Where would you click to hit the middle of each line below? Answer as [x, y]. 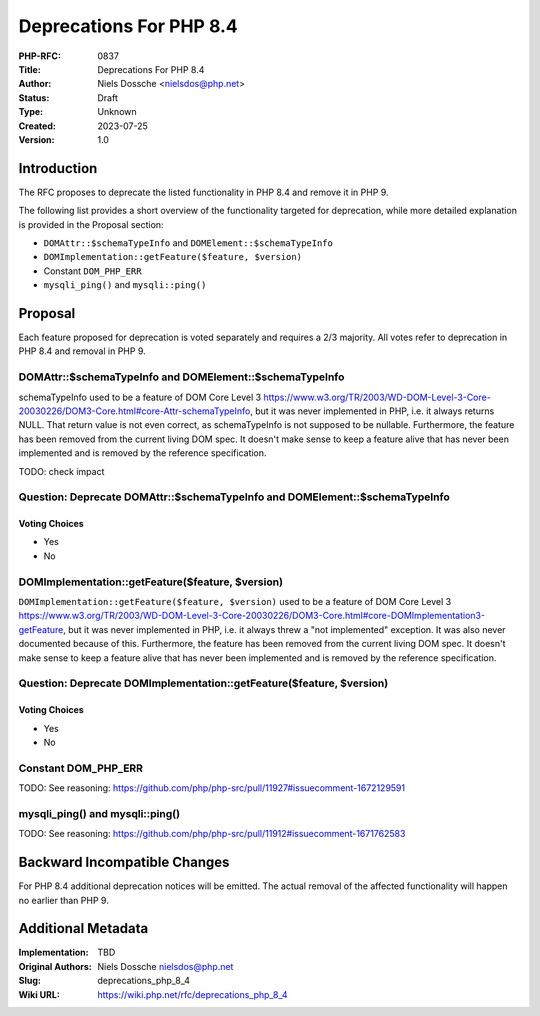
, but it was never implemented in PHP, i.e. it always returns [372, 411]
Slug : [30, 981]
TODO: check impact [61, 471]
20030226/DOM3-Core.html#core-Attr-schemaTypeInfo [134, 411]
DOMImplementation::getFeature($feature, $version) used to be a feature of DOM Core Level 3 [235, 602]
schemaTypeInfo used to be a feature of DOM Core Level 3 [140, 397]
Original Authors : [55, 966]
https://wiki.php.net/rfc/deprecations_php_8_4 [193, 994]
